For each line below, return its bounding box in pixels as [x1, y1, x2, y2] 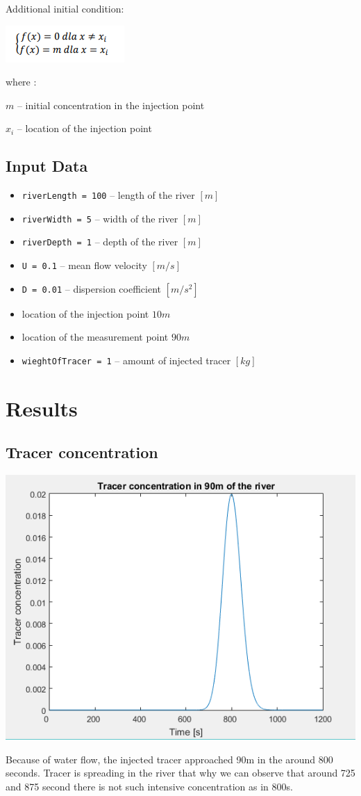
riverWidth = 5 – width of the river [22, 211, 178, 225]
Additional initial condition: [6, 1, 124, 15]
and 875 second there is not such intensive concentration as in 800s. [6, 779, 293, 793]
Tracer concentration [6, 441, 158, 463]
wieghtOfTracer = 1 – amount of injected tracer [22, 352, 231, 367]
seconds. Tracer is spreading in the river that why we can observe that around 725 [6, 765, 355, 780]
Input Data [6, 155, 88, 177]
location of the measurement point [22, 330, 169, 344]
